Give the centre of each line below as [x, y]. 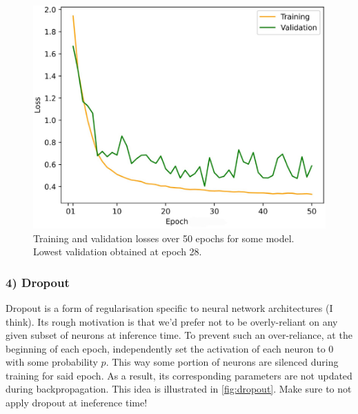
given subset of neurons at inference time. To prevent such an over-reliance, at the [179, 335]
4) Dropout [38, 282]
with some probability [52, 362]
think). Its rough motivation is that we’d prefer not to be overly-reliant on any [172, 321]
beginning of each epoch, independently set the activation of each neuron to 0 [170, 348]
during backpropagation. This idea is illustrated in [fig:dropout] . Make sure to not [179, 389]
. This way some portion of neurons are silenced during [222, 362]
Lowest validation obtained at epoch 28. [118, 252]
